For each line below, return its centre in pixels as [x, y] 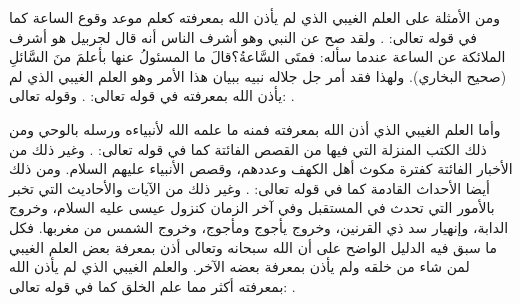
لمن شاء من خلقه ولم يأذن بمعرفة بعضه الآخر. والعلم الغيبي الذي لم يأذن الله [239, 266]
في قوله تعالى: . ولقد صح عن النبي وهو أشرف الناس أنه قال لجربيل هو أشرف [243, 36]
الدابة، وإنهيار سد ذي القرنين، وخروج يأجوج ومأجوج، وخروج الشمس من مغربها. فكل [259, 226]
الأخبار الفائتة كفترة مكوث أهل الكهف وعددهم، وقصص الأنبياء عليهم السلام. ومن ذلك [261, 168]
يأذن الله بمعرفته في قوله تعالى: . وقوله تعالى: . [152, 95]
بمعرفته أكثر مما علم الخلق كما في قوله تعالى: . [152, 285]
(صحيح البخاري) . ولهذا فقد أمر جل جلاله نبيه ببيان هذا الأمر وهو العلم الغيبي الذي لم [258, 75]
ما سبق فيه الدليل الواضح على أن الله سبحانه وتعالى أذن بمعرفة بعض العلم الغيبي [253, 246]
